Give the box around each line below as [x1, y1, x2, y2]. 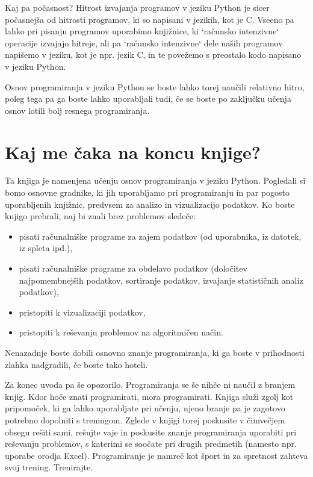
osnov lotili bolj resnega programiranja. [5, 104, 150, 116]
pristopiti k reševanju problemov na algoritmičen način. [19, 326, 223, 338]
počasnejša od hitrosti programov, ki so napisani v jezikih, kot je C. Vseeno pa [5, 13, 294, 25]
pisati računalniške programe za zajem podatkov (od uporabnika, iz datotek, [19, 229, 302, 242]
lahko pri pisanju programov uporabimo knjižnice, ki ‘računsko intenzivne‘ [5, 25, 279, 37]
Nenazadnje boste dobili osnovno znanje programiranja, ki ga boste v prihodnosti [5, 346, 305, 358]
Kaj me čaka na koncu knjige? [5, 139, 261, 164]
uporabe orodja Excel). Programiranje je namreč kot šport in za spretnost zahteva [5, 449, 308, 461]
